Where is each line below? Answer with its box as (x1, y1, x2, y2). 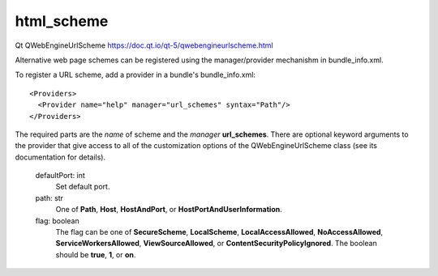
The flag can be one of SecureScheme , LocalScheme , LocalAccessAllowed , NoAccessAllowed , (55, 227, 384, 237)
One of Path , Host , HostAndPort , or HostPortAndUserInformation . (55, 205, 283, 214)
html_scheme (15, 12, 109, 30)
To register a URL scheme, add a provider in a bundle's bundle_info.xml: (15, 70, 255, 80)
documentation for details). (15, 152, 105, 162)
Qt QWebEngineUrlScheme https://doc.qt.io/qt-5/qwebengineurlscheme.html (15, 40, 273, 50)
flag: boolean (35, 215, 80, 226)
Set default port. (55, 182, 110, 192)
